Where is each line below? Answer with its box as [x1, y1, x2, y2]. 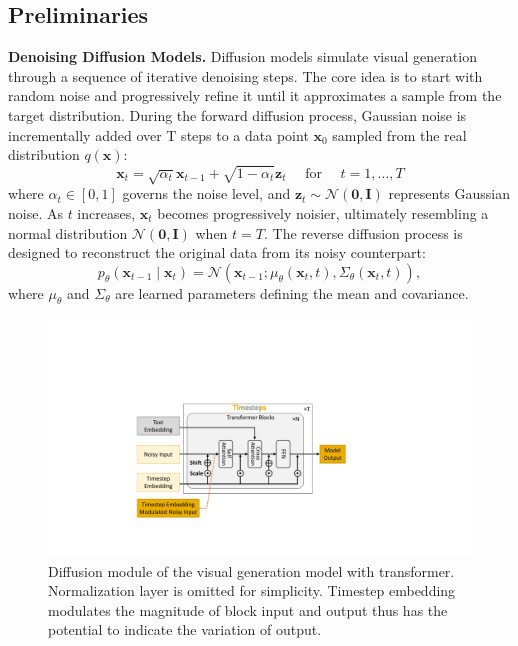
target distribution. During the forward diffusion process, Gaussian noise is [8, 104, 467, 125]
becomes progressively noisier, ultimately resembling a [157, 202, 489, 223]
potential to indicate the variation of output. [48, 619, 322, 640]
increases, [77, 202, 136, 223]
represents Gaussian [388, 183, 511, 204]
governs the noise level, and [122, 183, 291, 204]
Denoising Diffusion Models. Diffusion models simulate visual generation [8, 46, 477, 67]
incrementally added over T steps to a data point [8, 124, 309, 145]
